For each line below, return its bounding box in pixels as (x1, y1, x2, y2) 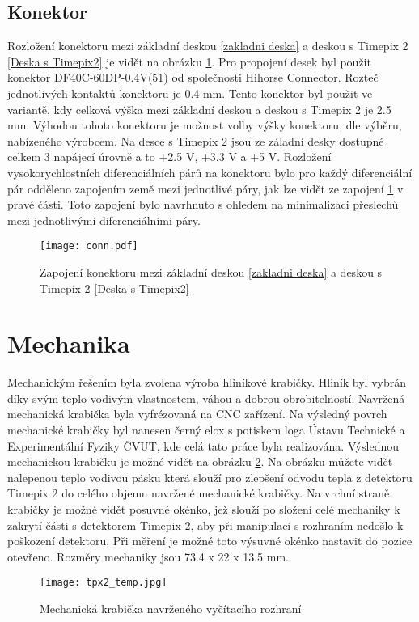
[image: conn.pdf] (40, 240, 138, 252)
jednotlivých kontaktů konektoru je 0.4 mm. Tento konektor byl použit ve (7, 84, 373, 101)
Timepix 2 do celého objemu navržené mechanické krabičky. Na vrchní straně (7, 484, 390, 501)
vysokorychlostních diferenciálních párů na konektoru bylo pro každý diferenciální (7, 163, 413, 180)
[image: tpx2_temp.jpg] (40, 577, 167, 589)
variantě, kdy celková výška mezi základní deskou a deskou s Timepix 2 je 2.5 (7, 100, 391, 117)
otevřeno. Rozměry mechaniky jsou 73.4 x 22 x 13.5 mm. (7, 548, 289, 565)
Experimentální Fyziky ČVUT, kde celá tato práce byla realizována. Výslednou (7, 437, 399, 454)
